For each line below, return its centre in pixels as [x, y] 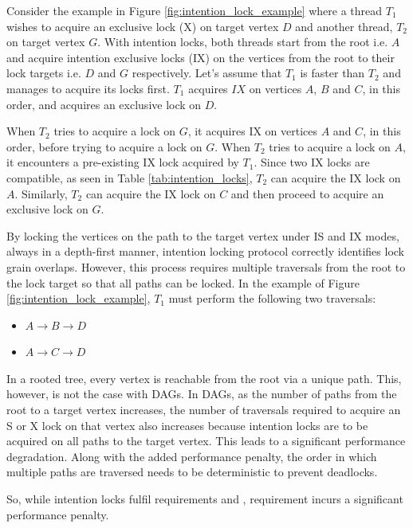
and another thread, [344, 26]
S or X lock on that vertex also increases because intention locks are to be [187, 425]
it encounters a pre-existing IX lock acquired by [123, 162]
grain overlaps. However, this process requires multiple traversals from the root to [206, 266]
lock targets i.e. [44, 73]
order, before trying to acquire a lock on [104, 146]
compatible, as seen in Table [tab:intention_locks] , [130, 177]
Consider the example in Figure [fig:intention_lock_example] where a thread [195, 10]
